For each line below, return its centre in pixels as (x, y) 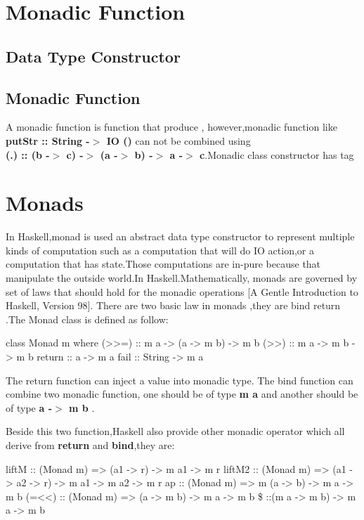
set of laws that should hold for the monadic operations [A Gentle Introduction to (182, 291)
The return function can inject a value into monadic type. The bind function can (180, 380)
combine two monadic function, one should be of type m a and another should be (182, 394)
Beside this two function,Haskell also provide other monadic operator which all (175, 431)
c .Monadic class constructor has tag (277, 154)
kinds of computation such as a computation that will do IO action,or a (160, 250)
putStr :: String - (48, 140)
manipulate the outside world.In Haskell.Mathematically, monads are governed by (182, 278)
